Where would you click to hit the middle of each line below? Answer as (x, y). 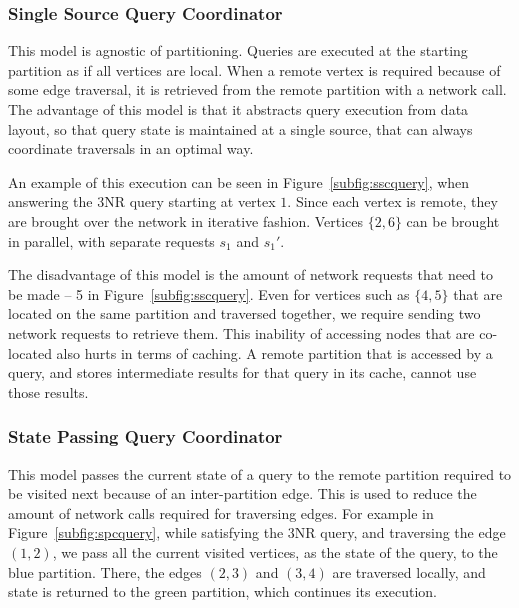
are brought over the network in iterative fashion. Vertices (186, 220)
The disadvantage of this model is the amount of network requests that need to (250, 274)
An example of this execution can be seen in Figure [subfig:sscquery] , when (239, 181)
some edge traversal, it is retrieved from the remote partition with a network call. (257, 89)
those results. (48, 391)
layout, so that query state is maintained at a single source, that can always (240, 128)
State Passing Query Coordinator (145, 436)
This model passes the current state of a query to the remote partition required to (260, 473)
